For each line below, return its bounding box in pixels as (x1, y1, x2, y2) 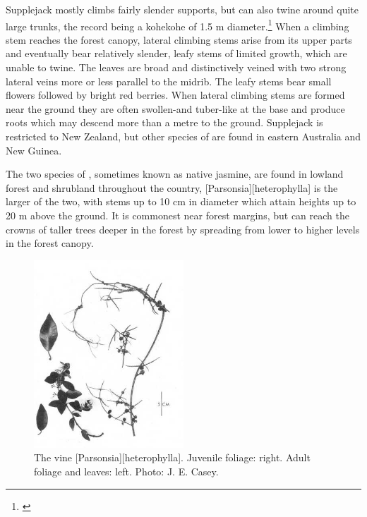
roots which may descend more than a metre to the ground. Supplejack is (6, 115, 323, 130)
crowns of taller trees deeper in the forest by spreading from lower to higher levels (6, 221, 360, 236)
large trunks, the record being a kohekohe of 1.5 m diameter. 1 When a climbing (6, 16, 349, 33)
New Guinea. (6, 142, 62, 157)
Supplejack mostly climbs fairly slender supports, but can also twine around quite (6, 2, 359, 16)
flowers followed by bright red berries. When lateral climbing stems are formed (6, 87, 345, 102)
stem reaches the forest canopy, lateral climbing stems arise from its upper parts (6, 32, 352, 47)
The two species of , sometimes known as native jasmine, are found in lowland (6, 166, 344, 181)
